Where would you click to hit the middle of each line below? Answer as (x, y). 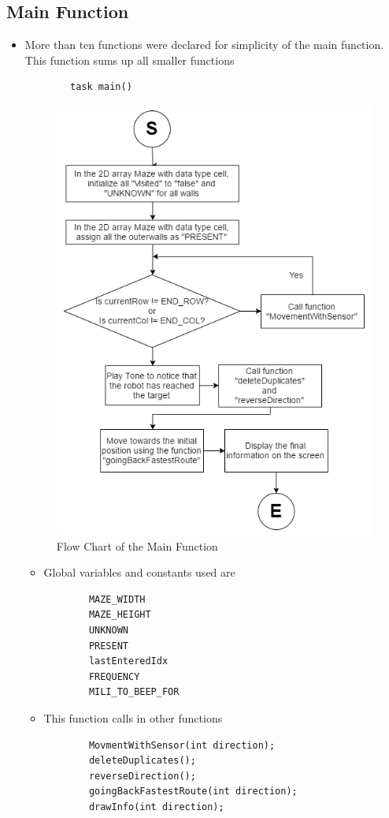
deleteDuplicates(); (142, 761)
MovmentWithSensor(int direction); (182, 745)
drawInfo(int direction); (156, 807)
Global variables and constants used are (139, 572)
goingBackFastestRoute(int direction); (193, 792)
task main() (101, 87)
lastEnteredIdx (128, 661)
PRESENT (108, 646)
